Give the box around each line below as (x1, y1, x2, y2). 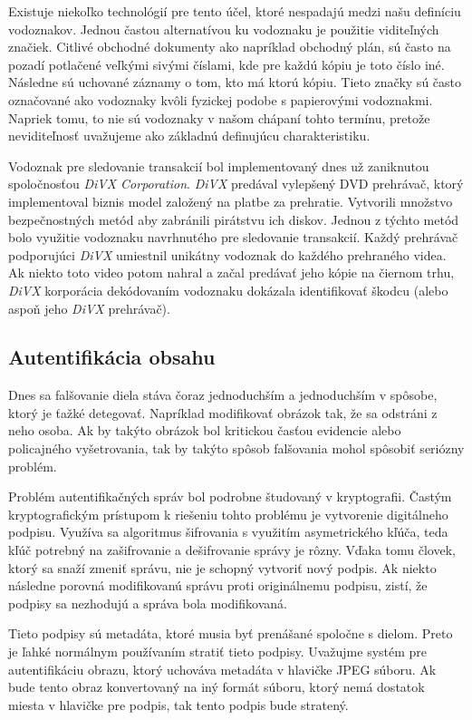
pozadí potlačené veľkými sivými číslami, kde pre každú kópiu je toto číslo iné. (8, 54, 445, 73)
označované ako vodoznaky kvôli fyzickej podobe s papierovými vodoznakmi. (8, 90, 433, 109)
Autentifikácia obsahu (8, 343, 216, 371)
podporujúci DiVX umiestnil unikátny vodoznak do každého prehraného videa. (8, 245, 447, 264)
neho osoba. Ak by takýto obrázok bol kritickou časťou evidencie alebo (8, 421, 401, 440)
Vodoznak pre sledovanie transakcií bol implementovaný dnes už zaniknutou (8, 156, 429, 175)
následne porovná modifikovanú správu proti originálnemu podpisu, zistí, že (8, 576, 428, 595)
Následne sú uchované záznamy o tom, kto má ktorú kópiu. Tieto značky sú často (8, 73, 462, 92)
